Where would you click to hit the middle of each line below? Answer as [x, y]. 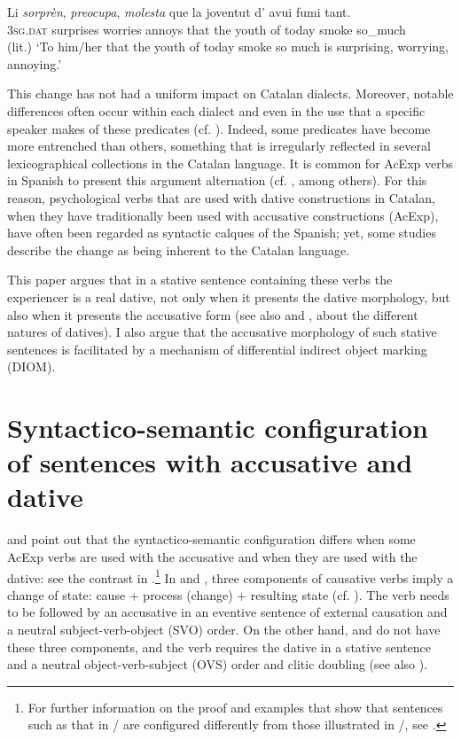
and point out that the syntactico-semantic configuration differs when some [211, 539]
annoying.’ [35, 63]
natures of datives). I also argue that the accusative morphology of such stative [222, 332]
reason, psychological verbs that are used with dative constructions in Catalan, [221, 197]
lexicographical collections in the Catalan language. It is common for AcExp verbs [230, 163]
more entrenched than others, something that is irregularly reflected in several [219, 146]
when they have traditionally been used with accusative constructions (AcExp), [223, 215]
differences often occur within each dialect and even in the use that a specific [216, 110]
